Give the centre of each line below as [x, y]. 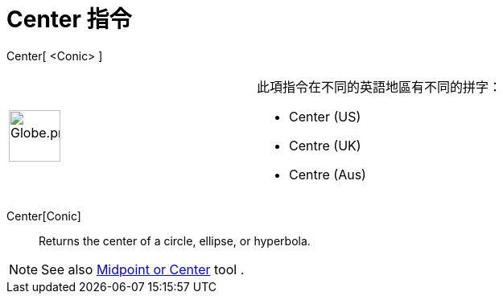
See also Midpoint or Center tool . [143, 269]
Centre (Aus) [328, 174]
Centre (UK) [325, 145]
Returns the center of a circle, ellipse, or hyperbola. [175, 240]
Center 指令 [69, 19]
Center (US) [325, 116]
